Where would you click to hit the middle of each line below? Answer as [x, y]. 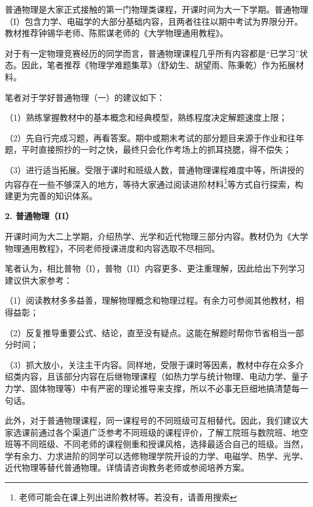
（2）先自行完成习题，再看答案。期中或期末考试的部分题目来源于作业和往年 [154, 137]
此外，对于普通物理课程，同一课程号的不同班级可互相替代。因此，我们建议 [152, 420]
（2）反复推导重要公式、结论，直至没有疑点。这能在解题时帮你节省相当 [146, 332]
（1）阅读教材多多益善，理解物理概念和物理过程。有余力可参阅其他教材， [150, 300]
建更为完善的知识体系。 [51, 195]
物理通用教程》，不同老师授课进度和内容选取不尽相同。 [112, 248]
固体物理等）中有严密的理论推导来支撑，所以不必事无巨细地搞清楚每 [165, 388]
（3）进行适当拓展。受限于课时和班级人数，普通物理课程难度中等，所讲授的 [154, 169]
